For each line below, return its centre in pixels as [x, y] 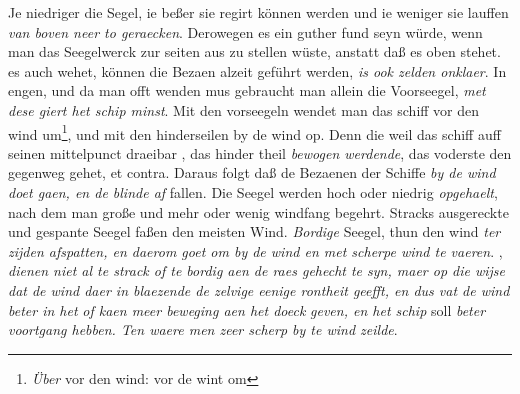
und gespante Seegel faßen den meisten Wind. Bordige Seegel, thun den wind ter [254, 231]
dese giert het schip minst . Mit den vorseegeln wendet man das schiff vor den [244, 109]
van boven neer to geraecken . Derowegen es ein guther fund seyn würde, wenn [245, 31]
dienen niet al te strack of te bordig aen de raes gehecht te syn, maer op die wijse [257, 270]
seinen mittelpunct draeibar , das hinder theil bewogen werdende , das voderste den [260, 152]
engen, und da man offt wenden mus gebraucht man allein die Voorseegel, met [247, 90]
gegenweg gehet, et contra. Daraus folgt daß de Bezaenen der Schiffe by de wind [252, 172]
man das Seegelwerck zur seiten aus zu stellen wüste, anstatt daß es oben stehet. [254, 51]
